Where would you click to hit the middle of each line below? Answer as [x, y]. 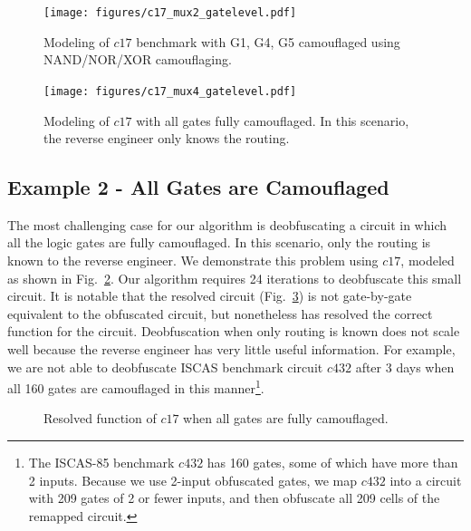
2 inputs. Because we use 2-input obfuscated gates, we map [192, 480]
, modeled [428, 261]
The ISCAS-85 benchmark [101, 463]
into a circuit [426, 480]
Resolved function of [100, 418]
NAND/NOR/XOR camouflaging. [138, 59]
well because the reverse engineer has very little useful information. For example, [231, 349]
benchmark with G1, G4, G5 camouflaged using [268, 41]
